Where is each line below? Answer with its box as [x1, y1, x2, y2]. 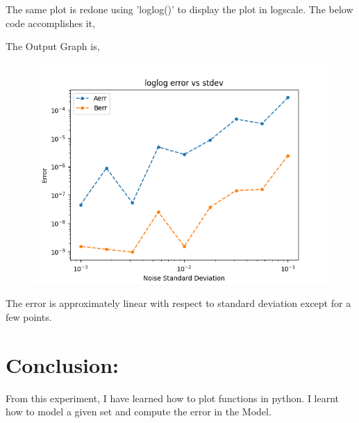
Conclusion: [6, 350, 119, 379]
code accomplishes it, [6, 15, 95, 30]
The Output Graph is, [6, 39, 100, 53]
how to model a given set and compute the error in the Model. [6, 404, 272, 419]
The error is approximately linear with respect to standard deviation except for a [6, 296, 351, 310]
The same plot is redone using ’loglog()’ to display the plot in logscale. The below [6, 2, 353, 16]
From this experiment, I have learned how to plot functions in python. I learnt [6, 390, 340, 405]
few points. [6, 309, 52, 324]
